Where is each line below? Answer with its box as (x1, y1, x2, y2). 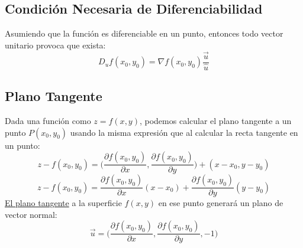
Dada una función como (5, 114, 91, 126)
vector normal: (5, 208, 57, 220)
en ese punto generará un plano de (158, 197, 283, 209)
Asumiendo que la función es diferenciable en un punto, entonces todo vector (5, 27, 283, 40)
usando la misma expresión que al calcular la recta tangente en (70, 126, 298, 138)
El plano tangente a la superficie (5, 197, 122, 209)
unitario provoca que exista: (5, 38, 106, 51)
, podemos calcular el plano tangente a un (139, 114, 292, 126)
